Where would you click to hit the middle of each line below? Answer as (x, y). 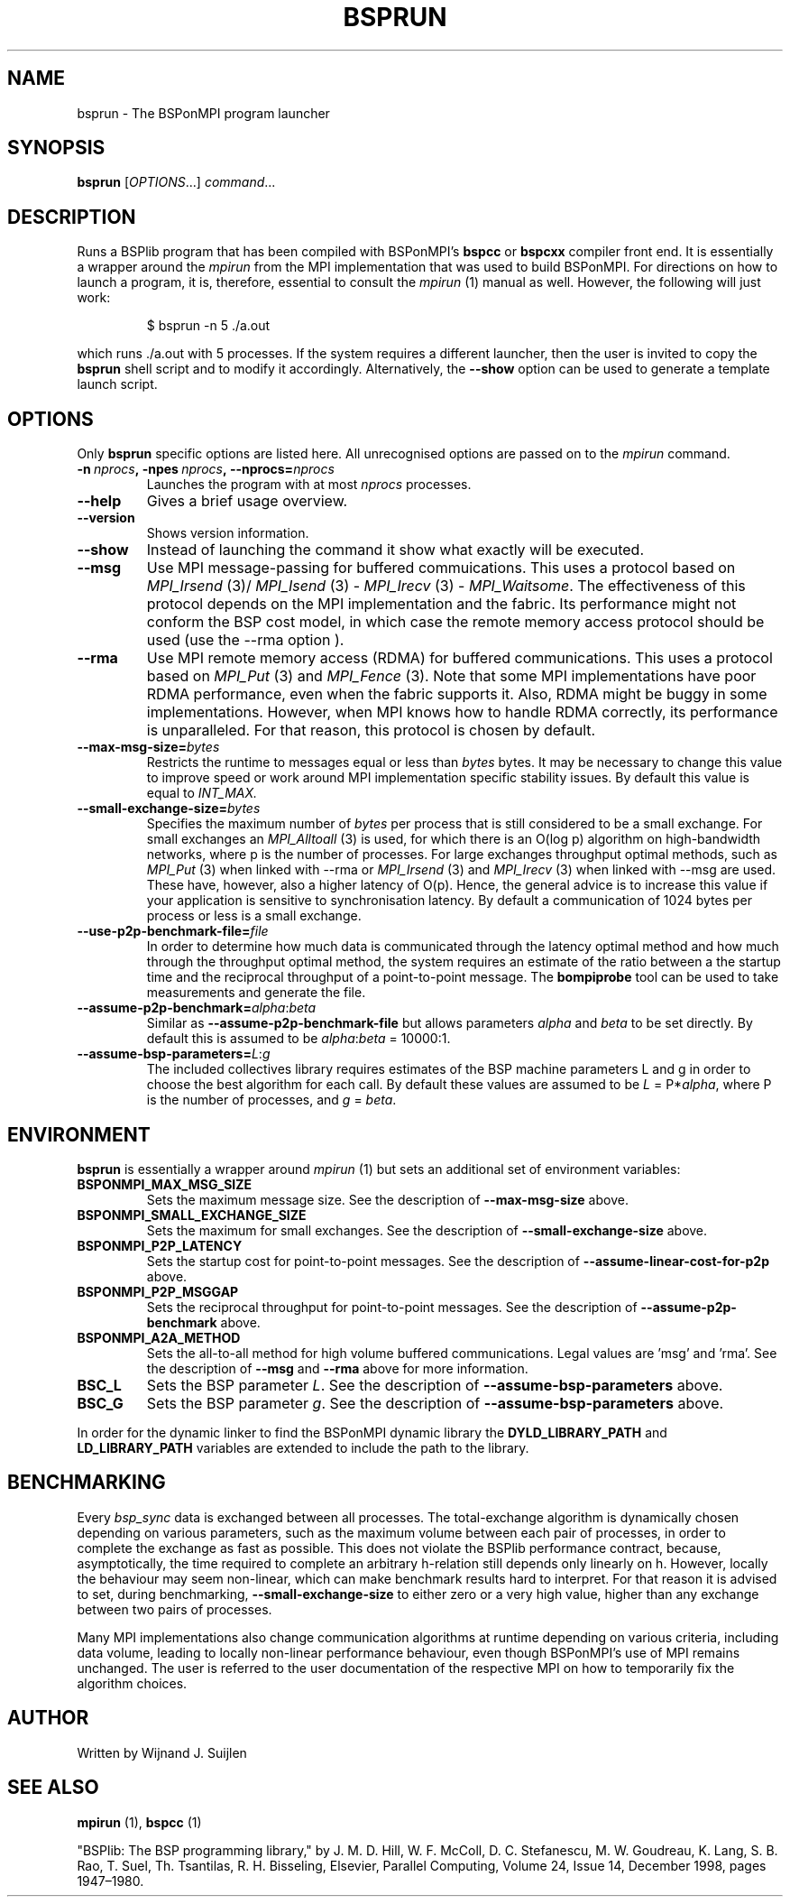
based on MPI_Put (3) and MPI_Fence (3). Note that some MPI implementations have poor (451, 676)
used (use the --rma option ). (245, 640)
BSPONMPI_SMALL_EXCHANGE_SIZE (192, 1215)
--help (99, 501)
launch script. (117, 384)
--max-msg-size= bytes (148, 747)
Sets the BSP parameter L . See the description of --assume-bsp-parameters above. (435, 1385)
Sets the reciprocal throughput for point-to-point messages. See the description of (392, 1307)
